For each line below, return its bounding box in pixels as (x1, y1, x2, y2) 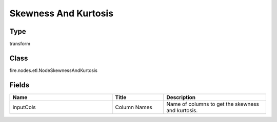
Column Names (115, 104, 152, 111)
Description (166, 93, 196, 101)
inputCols (12, 104, 36, 111)
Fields (9, 81, 30, 89)
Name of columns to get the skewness (166, 100, 259, 107)
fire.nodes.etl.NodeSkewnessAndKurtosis (9, 67, 97, 74)
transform (9, 41, 31, 47)
